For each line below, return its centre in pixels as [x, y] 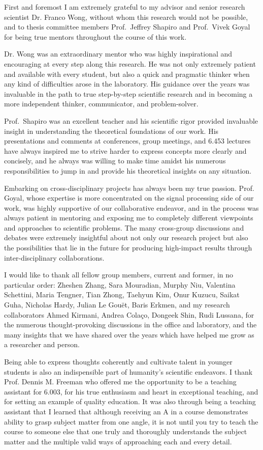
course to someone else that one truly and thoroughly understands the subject [126, 431]
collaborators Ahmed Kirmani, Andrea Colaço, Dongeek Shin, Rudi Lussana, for [129, 314]
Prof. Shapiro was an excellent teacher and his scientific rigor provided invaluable [131, 120]
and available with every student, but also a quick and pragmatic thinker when [127, 74]
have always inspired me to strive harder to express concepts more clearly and [125, 150]
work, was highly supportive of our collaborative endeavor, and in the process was [131, 207]
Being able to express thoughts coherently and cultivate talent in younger [118, 361]
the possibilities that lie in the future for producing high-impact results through [128, 248]
